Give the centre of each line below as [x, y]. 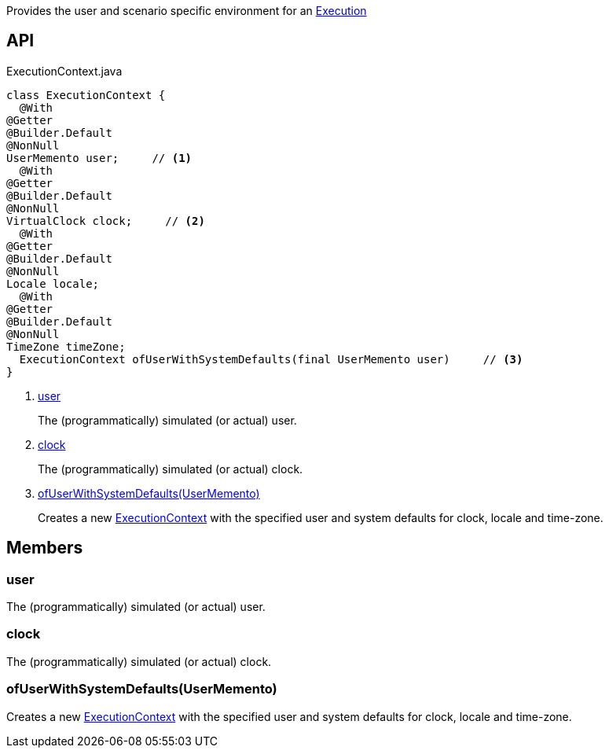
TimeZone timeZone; [66, 346]
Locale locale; [53, 283]
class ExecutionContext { [86, 95]
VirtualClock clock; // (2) [106, 221]
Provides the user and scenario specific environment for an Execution [187, 11]
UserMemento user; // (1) [99, 158]
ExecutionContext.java [64, 71]
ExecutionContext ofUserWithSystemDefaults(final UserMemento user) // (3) [271, 359]
